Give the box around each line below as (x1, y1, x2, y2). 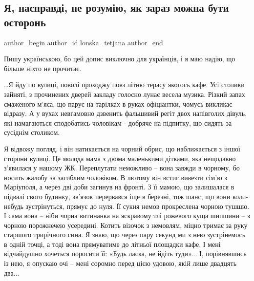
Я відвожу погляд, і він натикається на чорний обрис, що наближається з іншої (4, 143, 240, 153)
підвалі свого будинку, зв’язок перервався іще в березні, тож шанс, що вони (4, 191, 231, 201)
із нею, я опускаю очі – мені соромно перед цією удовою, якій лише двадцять (4, 258, 237, 268)
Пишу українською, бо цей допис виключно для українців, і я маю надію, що (4, 54, 235, 64)
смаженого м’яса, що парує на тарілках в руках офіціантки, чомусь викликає (4, 98, 233, 109)
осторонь (4, 14, 46, 29)
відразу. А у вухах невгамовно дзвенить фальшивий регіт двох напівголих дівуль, (4, 108, 247, 118)
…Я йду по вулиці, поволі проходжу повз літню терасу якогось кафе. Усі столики (4, 79, 245, 90)
